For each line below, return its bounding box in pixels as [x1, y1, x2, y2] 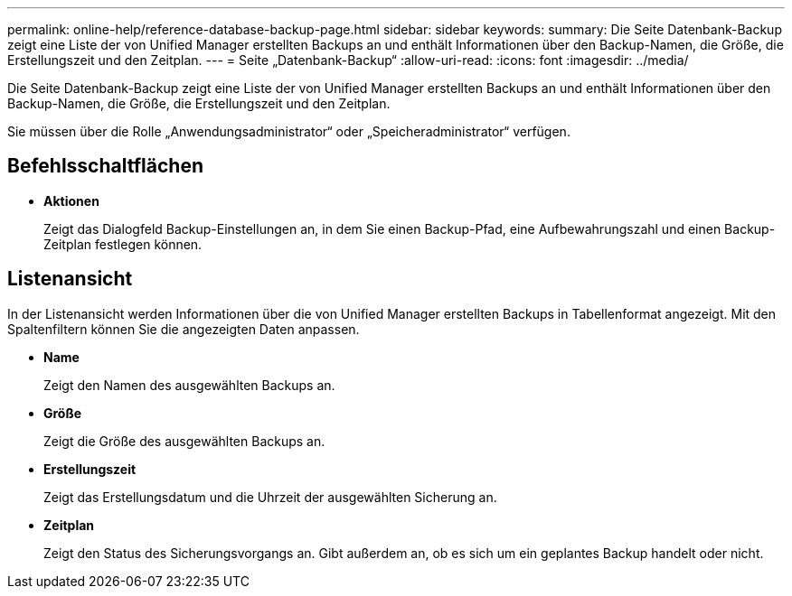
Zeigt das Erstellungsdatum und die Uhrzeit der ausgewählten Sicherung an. [43, 489, 497, 505]
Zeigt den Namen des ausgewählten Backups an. [43, 377, 335, 393]
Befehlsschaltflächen [7, 154, 203, 178]
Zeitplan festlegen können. [43, 236, 203, 252]
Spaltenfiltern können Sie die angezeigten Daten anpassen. [7, 321, 360, 337]
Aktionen [43, 192, 99, 209]
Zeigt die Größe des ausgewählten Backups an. [43, 433, 325, 449]
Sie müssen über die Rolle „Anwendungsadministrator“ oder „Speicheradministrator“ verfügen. [7, 124, 570, 139]
